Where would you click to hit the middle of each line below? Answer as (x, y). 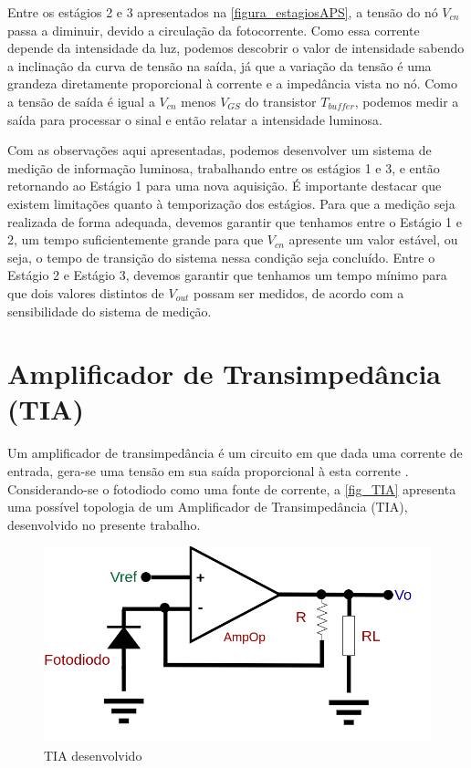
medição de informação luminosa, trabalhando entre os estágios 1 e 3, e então (224, 167)
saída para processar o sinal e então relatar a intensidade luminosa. (195, 119)
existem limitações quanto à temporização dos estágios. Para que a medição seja (231, 203)
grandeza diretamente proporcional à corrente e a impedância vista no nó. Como (233, 83)
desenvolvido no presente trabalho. (104, 524)
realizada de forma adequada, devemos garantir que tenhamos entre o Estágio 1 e (235, 221)
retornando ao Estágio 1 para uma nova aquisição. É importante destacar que (225, 186)
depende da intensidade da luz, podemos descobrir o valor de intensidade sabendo (236, 48)
